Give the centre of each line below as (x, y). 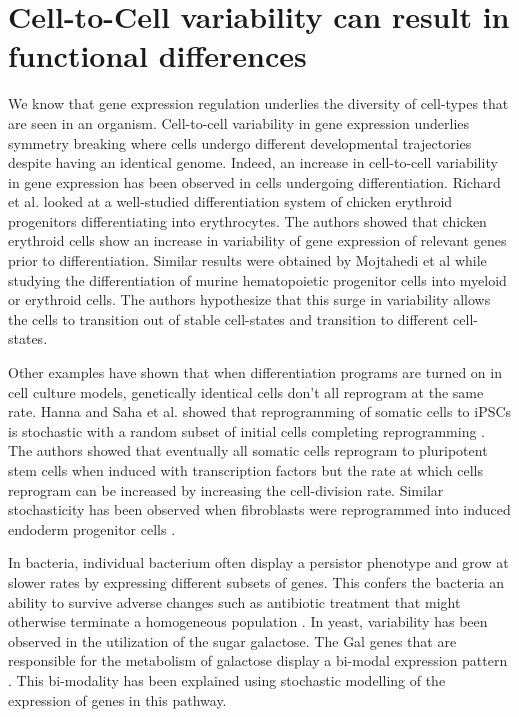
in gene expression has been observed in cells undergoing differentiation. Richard (254, 181)
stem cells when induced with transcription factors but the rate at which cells (245, 470)
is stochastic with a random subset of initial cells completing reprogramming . (247, 430)
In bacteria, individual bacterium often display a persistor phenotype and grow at (258, 562)
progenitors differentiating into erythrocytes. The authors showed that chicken (247, 220)
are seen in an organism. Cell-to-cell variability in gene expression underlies (239, 122)
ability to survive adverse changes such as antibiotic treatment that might (234, 601)
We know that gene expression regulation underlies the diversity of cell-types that (258, 103)
